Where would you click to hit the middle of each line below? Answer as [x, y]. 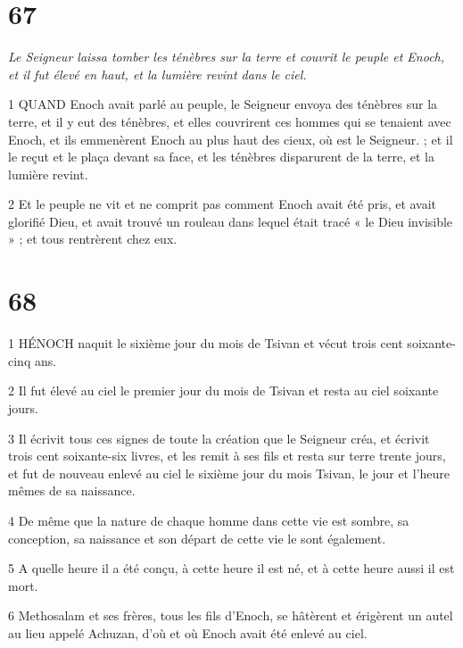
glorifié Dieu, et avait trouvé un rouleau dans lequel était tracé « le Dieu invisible [231, 221]
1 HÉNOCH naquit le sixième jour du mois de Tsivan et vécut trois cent [206, 343]
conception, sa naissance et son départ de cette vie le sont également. [197, 538]
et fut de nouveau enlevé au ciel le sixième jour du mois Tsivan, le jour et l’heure [229, 473]
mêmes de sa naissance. [72, 490]
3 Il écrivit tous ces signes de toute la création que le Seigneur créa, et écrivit [219, 438]
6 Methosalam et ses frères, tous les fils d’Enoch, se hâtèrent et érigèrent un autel [231, 615]
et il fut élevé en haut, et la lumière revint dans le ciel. [157, 74]
